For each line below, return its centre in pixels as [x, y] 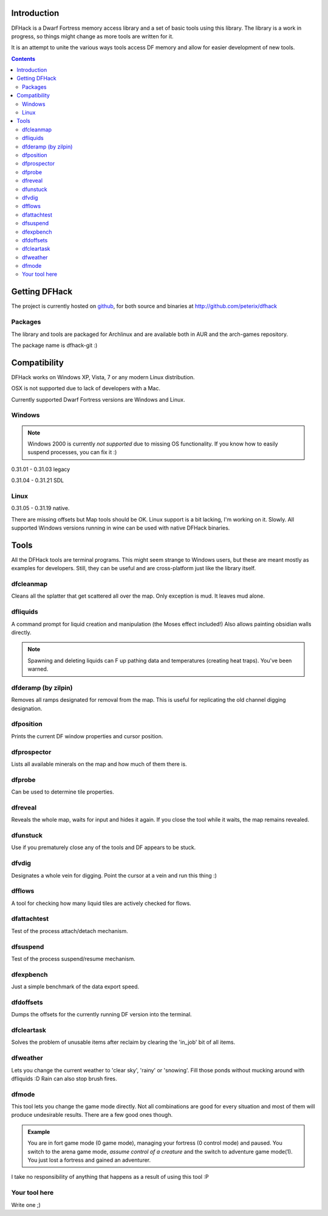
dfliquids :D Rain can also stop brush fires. [64, 1078]
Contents [23, 58]
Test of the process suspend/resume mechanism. [73, 959]
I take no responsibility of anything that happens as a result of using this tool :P [110, 1177]
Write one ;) [26, 1204]
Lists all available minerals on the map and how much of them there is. [99, 764]
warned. [38, 669]
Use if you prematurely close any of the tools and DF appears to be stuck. [104, 847]
